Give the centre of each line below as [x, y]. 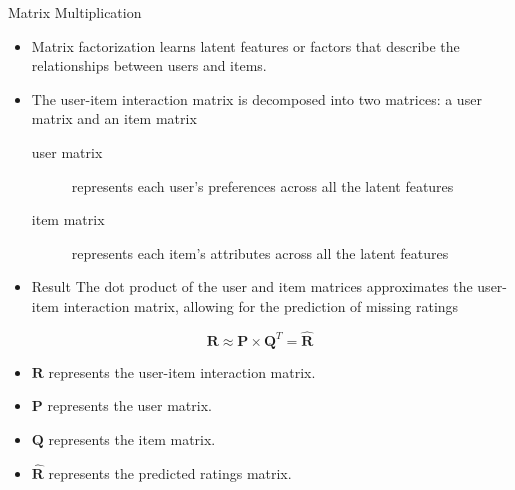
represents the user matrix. [129, 405]
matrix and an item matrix [114, 118]
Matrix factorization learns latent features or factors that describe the [245, 45]
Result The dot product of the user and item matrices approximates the [252, 286]
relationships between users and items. [149, 65]
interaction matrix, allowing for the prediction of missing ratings [261, 305]
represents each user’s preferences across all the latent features [262, 185]
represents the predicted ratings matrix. [170, 472]
